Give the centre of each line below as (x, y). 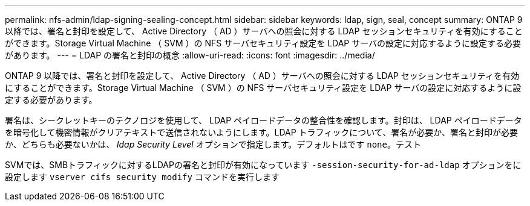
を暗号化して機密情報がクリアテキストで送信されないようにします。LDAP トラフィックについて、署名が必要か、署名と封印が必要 (261, 132)
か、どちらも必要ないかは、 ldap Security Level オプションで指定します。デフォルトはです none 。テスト (213, 144)
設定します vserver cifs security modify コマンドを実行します (142, 177)
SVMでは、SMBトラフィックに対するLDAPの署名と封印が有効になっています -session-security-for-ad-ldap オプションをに (263, 165)
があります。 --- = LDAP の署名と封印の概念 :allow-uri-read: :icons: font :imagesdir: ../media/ (190, 55)
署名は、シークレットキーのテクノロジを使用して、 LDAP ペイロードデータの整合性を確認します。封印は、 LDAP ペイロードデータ (263, 120)
